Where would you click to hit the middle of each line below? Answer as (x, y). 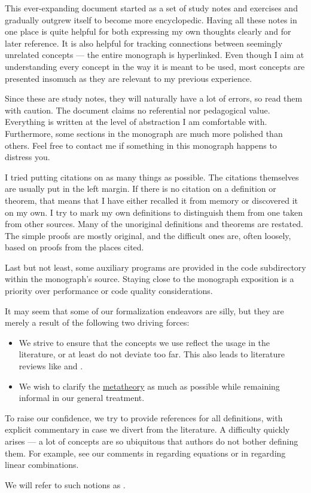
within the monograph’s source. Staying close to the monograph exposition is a (150, 279)
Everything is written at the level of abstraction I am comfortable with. (136, 122)
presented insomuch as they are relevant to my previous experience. (129, 78)
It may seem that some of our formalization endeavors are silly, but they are (144, 310)
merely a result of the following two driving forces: (97, 322)
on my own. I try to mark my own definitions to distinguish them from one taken (154, 212)
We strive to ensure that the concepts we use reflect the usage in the (144, 342)
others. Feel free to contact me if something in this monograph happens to (141, 145)
